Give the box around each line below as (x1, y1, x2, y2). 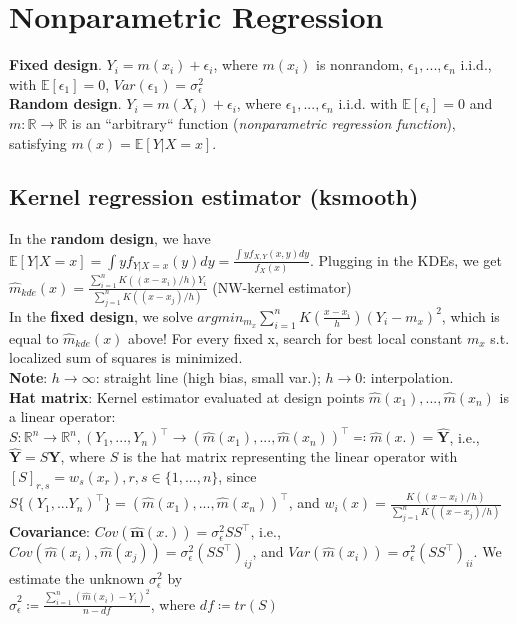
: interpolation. (362, 366, 454, 387)
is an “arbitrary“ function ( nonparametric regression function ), (71, 112, 456, 133)
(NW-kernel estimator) (212, 276, 352, 297)
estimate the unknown (9, 568, 145, 589)
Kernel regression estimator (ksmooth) (9, 181, 419, 212)
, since (218, 466, 257, 487)
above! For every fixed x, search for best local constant (128, 327, 463, 348)
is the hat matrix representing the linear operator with (122, 446, 458, 467)
